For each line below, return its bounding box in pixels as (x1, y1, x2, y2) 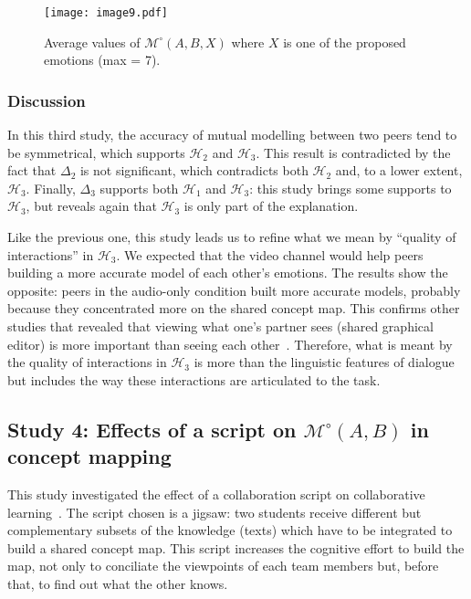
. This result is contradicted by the (256, 142, 451, 162)
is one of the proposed (283, 32, 406, 51)
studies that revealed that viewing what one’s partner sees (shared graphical (7, 317, 434, 335)
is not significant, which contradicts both (79, 161, 309, 180)
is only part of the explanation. (183, 196, 359, 215)
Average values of (44, 32, 141, 51)
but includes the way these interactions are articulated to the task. (7, 370, 381, 389)
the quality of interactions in (7, 352, 167, 372)
